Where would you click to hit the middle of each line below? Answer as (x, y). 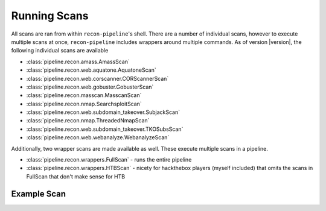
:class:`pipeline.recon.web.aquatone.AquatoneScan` (91, 70)
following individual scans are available (60, 51)
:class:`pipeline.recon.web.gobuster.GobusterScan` (90, 87)
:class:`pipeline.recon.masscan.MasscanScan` (84, 95)
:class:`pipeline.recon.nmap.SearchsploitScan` (84, 104)
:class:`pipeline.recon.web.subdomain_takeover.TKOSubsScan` (105, 129)
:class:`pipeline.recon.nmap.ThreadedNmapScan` (88, 121)
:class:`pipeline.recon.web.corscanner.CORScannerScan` (97, 78)
